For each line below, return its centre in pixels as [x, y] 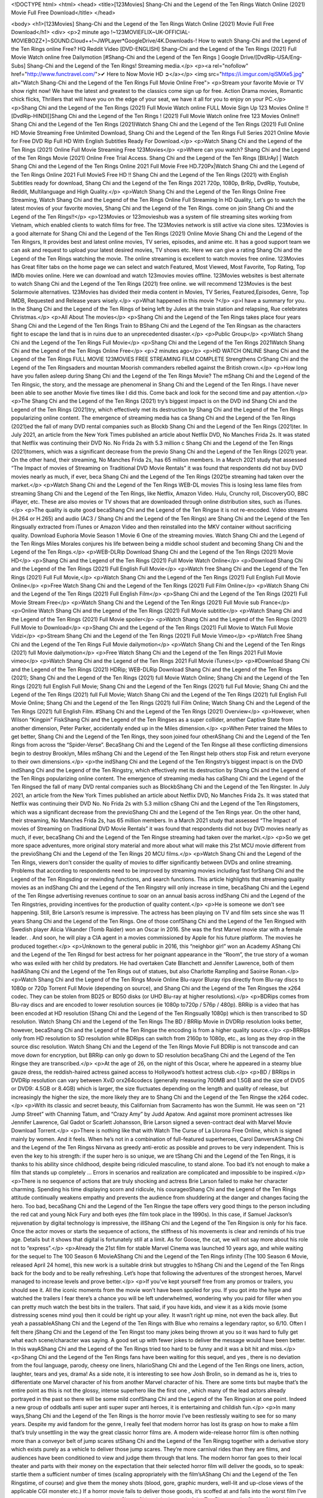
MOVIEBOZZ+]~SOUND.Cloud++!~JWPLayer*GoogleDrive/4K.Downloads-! [104, 40]
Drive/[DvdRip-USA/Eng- [271, 58]
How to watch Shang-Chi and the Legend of [253, 40]
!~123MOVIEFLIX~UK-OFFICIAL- [151, 32]
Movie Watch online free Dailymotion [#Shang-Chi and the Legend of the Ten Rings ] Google [125, 58]
